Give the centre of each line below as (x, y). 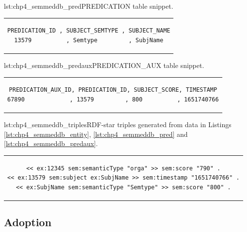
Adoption (28, 222)
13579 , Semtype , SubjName (89, 40)
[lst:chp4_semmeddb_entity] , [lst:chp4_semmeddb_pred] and (96, 134)
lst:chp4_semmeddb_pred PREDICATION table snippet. (89, 6)
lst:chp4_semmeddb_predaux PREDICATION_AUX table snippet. (104, 65)
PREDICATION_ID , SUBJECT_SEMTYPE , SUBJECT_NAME (89, 31)
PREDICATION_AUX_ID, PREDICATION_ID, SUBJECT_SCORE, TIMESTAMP (113, 90)
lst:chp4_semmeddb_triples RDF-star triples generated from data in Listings (118, 124)
